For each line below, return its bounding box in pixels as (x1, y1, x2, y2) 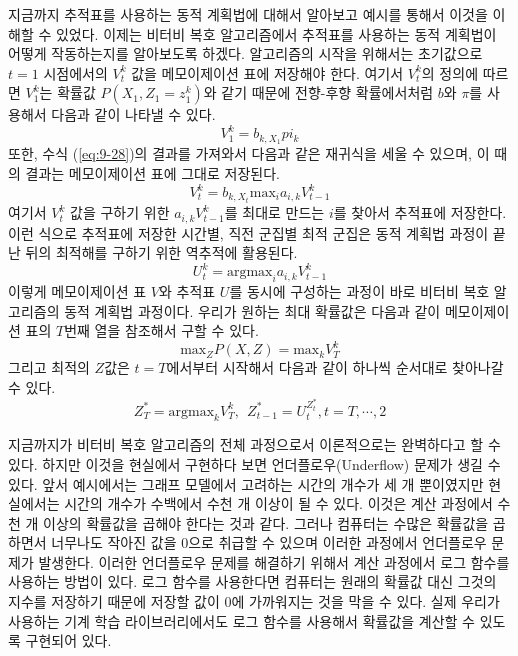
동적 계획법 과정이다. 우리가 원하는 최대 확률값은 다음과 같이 (64, 300, 441, 321)
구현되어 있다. (25, 630, 112, 651)
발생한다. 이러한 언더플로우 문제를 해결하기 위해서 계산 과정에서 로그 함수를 (38, 551, 510, 572)
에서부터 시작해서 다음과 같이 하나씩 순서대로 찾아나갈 (166, 357, 504, 378)
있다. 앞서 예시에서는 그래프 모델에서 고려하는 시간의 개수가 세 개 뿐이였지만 (8, 473, 484, 494)
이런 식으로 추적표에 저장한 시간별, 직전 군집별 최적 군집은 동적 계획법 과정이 (8, 222, 489, 243)
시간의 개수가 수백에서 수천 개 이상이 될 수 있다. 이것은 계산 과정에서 (64, 493, 493, 514)
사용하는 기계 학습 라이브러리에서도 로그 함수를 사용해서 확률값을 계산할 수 (8, 610, 475, 631)
